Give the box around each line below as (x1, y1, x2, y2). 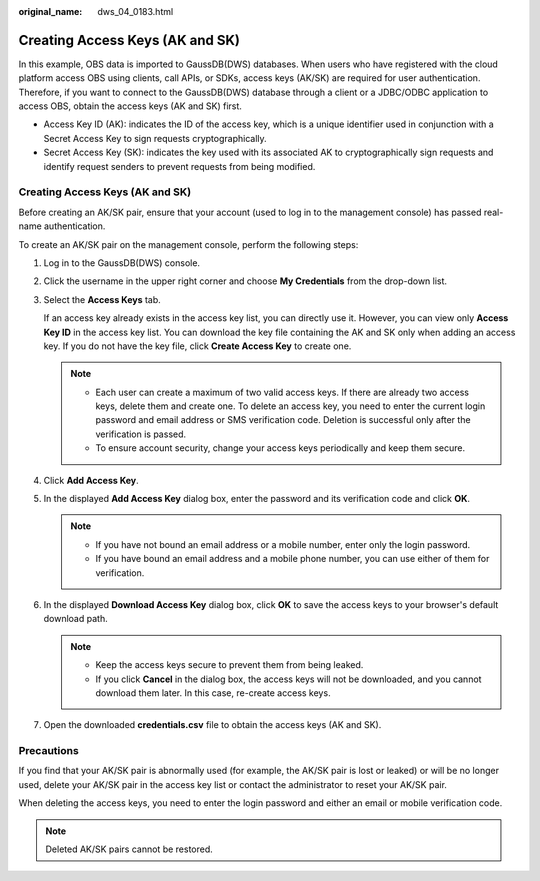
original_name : (18, 6, 83, 17)
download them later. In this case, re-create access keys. (95, 686, 331, 699)
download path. (43, 613, 109, 625)
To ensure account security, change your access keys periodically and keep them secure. (95, 442, 465, 454)
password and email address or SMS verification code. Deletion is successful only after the (95, 414, 471, 426)
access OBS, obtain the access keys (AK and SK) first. (18, 100, 242, 112)
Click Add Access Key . (43, 474, 139, 486)
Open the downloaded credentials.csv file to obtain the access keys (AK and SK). (43, 719, 382, 731)
